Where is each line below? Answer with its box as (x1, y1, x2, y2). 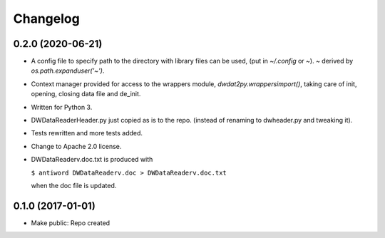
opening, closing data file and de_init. (31, 90, 141, 98)
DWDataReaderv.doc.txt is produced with (31, 155, 153, 164)
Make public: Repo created (31, 218, 111, 227)
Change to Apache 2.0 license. (31, 142, 122, 150)
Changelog (13, 11, 80, 26)
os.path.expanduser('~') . (31, 66, 105, 75)
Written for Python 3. (31, 103, 93, 111)
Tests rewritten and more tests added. (31, 129, 143, 138)
